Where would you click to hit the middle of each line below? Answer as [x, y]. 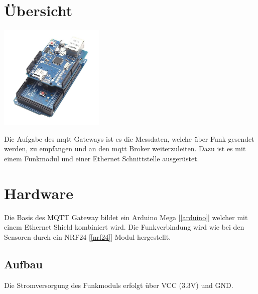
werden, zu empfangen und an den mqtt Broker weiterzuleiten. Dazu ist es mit [125, 149]
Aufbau [23, 264]
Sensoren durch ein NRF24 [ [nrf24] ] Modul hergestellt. [88, 236]
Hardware [39, 193]
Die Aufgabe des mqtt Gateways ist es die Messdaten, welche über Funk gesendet [129, 138]
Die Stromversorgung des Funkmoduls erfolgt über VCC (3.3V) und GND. [119, 285]
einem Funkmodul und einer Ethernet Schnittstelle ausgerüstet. [102, 158]
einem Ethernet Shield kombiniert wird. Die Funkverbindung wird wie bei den [124, 227]
